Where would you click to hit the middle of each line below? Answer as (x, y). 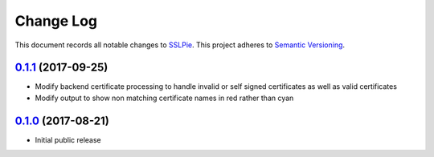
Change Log (56, 21)
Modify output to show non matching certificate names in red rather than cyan (164, 98)
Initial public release (68, 139)
